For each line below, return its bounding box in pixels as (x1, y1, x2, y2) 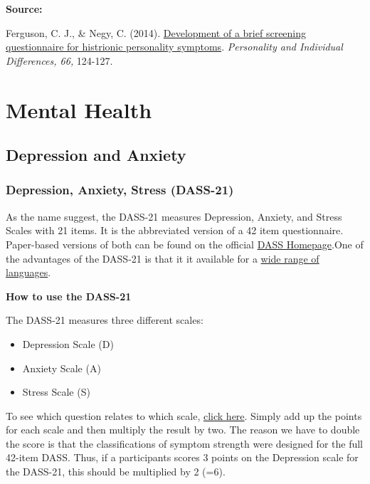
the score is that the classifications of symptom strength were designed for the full (6, 436, 364, 451)
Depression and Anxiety (6, 144, 186, 166)
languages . (6, 265, 51, 280)
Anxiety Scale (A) (22, 360, 101, 375)
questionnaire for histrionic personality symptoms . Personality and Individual (6, 39, 343, 54)
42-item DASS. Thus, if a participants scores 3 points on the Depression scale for (6, 450, 359, 465)
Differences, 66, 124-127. (6, 53, 113, 68)
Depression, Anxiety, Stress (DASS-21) (6, 181, 234, 199)
